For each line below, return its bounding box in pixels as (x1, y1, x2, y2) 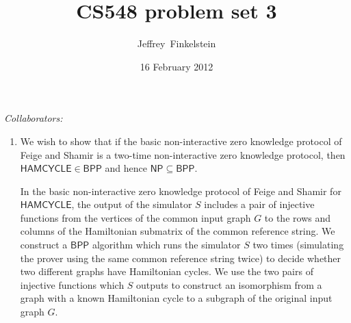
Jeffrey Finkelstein (137, 36, 216, 51)
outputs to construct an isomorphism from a (136, 277, 322, 292)
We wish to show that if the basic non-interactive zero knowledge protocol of (20, 133, 342, 148)
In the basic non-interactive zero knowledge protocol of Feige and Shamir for (20, 183, 341, 198)
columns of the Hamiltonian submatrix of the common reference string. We (20, 224, 335, 238)
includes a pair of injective (204, 197, 315, 211)
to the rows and (264, 210, 330, 224)
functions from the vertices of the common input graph (20, 210, 251, 224)
